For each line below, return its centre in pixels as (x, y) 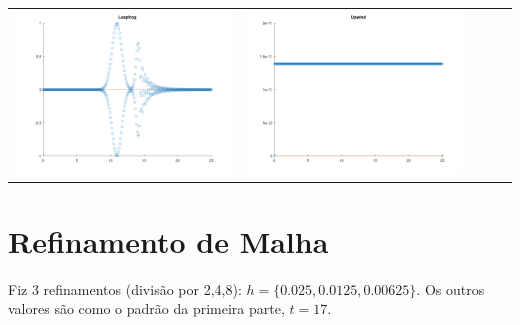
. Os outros (450, 288)
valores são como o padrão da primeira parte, (146, 308)
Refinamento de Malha (168, 240)
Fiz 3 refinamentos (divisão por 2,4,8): (125, 288)
